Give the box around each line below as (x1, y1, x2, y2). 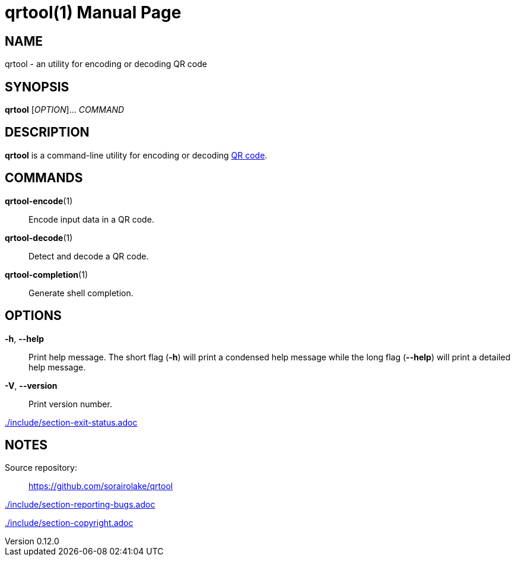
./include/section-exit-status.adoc (5, 417, 138, 427)
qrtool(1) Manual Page (5, 2, 182, 23)
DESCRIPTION (5, 125, 90, 140)
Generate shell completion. (28, 287, 133, 298)
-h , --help (5, 333, 44, 344)
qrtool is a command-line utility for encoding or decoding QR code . (5, 150, 268, 160)
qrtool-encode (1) (5, 195, 73, 206)
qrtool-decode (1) (5, 232, 73, 243)
